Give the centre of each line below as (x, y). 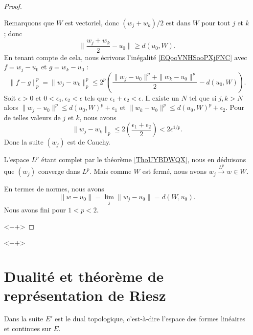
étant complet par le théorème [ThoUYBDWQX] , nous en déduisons (144, 159)
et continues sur (28, 328)
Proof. (13, 6)
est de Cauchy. (89, 142)
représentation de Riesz (85, 295)
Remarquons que (29, 22)
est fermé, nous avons (174, 171)
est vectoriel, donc (92, 22)
